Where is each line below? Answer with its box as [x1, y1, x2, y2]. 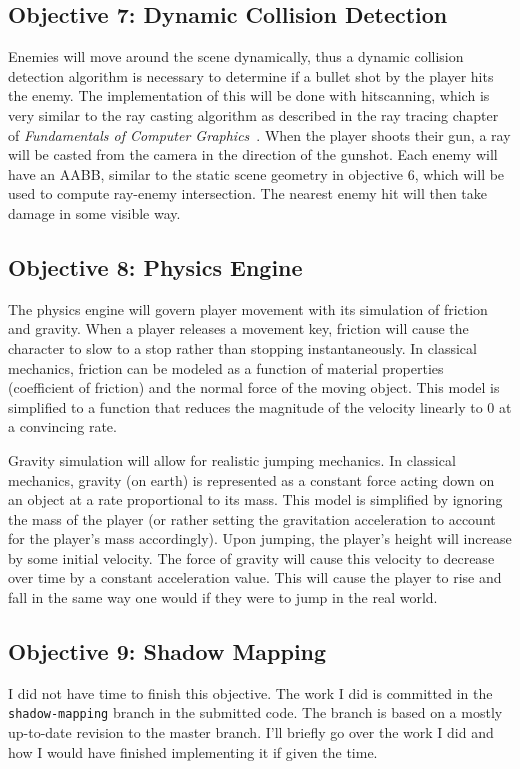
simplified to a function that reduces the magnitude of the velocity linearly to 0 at [8, 396, 512, 417]
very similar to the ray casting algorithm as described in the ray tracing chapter [8, 104, 499, 125]
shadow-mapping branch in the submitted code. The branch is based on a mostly [8, 702, 503, 723]
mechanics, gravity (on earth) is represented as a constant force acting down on [8, 469, 495, 490]
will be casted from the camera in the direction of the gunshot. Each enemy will [8, 144, 498, 165]
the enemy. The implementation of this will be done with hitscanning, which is [8, 85, 490, 106]
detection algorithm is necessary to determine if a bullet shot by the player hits [8, 65, 494, 86]
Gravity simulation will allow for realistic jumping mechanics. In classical [8, 449, 456, 470]
